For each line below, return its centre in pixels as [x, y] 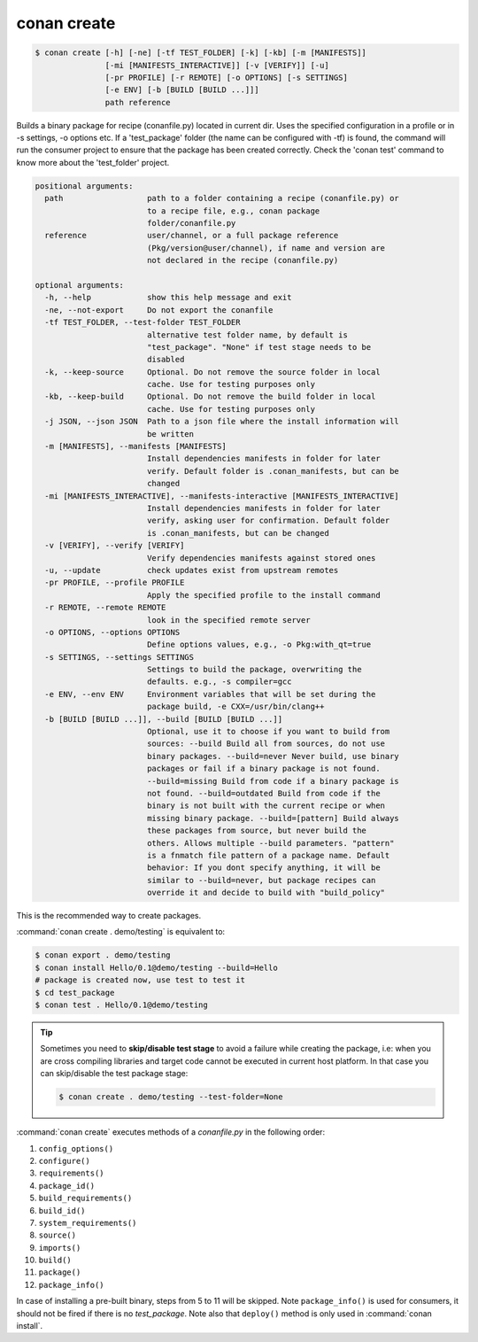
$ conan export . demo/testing [103, 955]
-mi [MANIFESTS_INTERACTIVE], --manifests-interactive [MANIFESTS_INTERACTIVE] [222, 496]
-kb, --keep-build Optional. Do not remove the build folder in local [210, 397]
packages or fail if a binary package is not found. [263, 769]
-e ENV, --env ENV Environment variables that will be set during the [210, 694]
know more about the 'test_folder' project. [93, 162]
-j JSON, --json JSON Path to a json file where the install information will [222, 422]
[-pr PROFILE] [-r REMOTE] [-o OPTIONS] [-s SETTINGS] [227, 77]
